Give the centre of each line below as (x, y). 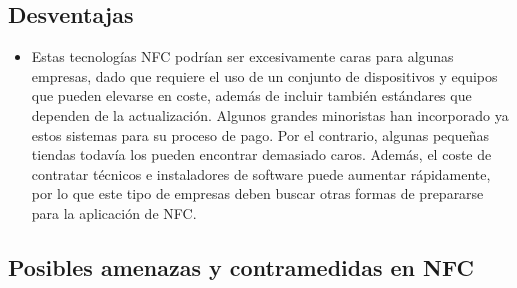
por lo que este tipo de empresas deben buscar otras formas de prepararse (257, 193)
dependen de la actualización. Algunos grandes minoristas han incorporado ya (270, 114)
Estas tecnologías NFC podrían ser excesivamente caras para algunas (242, 56)
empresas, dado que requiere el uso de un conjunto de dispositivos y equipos (264, 75)
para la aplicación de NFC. (114, 212)
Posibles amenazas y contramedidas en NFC (241, 266)
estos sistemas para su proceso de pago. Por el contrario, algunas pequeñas (260, 134)
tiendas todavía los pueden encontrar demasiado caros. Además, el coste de (261, 154)
